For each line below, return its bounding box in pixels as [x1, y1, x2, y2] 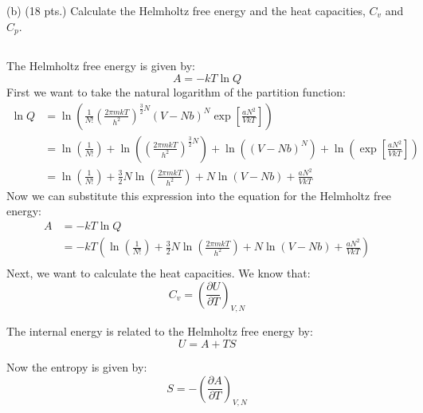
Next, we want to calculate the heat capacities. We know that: [6, 265, 311, 281]
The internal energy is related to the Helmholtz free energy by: [6, 323, 313, 340]
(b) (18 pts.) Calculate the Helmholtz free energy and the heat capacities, [6, 2, 366, 18]
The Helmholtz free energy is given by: [6, 57, 195, 74]
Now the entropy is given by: [6, 359, 147, 376]
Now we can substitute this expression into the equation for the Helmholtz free [6, 187, 392, 203]
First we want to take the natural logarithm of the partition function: [6, 84, 346, 100]
